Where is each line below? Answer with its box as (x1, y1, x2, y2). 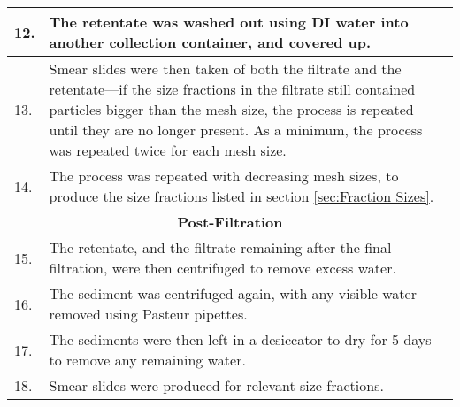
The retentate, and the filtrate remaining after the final (49, 237, 392, 257)
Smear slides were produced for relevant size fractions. (49, 375, 384, 395)
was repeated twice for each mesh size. (49, 140, 287, 160)
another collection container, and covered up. (49, 32, 372, 52)
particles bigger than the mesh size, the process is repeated (49, 99, 414, 119)
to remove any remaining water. (49, 349, 246, 370)
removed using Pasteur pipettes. (49, 303, 248, 324)
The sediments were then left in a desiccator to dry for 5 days (49, 329, 432, 349)
